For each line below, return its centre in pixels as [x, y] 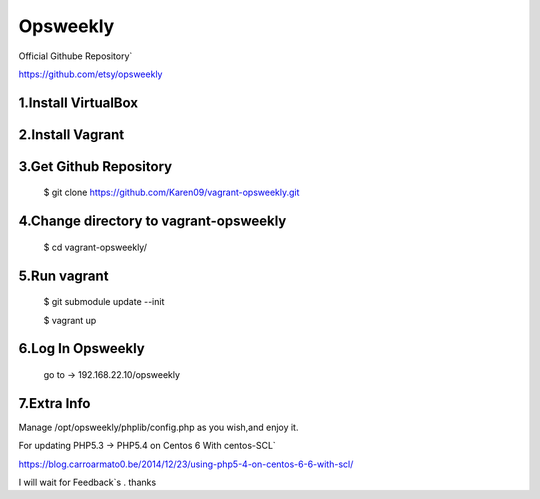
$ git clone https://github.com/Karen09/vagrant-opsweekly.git [171, 192]
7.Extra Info [54, 403]
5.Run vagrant [63, 275]
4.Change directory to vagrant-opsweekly [152, 221]
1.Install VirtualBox [78, 102]
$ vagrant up [70, 320]
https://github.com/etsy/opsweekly [90, 74]
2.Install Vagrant [71, 134]
